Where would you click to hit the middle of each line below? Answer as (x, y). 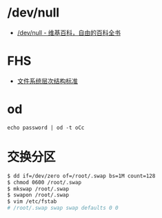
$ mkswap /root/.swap (38, 189)
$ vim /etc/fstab (32, 201)
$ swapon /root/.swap (38, 195)
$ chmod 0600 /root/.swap (44, 182)
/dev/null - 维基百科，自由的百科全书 (69, 32)
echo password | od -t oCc (46, 128)
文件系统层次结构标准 (47, 81)
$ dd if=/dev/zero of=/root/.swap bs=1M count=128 (81, 176)
